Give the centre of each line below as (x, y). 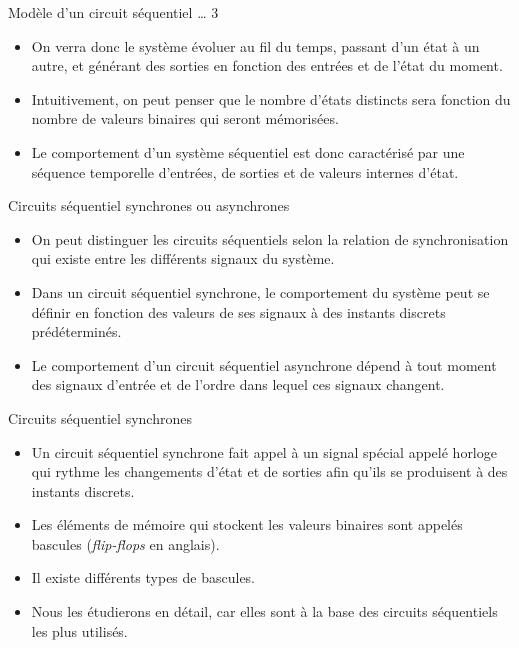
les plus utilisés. (79, 630)
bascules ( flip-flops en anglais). (125, 543)
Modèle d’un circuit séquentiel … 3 (113, 12)
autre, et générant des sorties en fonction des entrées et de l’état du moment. (267, 65)
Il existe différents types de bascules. (143, 577)
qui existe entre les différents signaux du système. (183, 258)
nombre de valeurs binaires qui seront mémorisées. (185, 118)
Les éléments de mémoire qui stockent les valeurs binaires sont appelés (247, 524)
